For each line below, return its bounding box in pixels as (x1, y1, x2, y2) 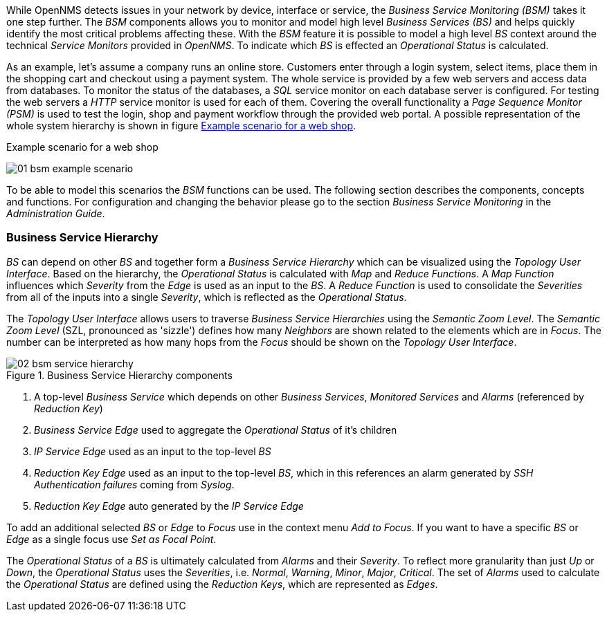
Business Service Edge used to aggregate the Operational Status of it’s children (34, 423, 397, 436)
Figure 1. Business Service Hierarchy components (6, 369, 233, 381)
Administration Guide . (6, 208, 105, 219)
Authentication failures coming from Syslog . (34, 478, 235, 490)
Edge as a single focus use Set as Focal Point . (6, 533, 217, 545)
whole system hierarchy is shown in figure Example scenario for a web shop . (6, 120, 356, 131)
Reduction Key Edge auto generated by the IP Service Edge (34, 499, 304, 512)
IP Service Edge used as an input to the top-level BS (34, 445, 271, 457)
